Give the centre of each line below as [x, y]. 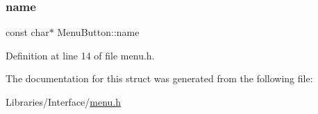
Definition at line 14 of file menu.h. [80, 55]
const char [27, 32]
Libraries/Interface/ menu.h [64, 102]
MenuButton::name [98, 32]
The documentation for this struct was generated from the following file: [159, 78]
